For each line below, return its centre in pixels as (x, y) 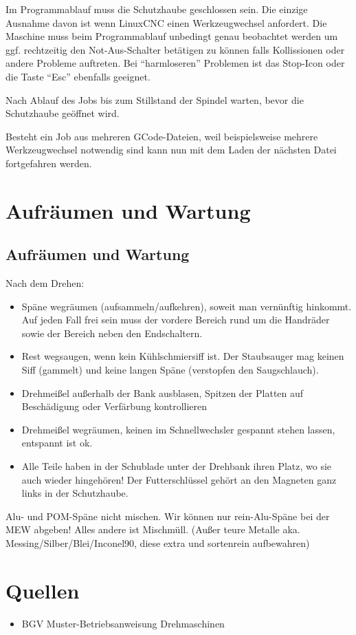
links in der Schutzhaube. (75, 493)
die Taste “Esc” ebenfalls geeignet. (78, 76)
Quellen (43, 590)
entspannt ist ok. (57, 443)
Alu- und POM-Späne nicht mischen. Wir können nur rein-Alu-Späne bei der (168, 516)
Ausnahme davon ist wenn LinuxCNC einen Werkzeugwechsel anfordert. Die (166, 22)
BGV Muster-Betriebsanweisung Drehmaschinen (123, 623)
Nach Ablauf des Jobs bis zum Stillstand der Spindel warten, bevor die (155, 99)
